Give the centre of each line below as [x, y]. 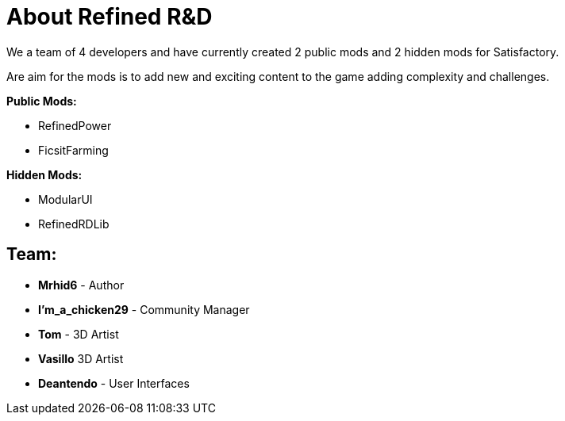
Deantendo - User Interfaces [114, 383]
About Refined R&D [110, 17]
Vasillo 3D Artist [81, 358]
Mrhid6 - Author [81, 285]
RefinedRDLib [74, 224]
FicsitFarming [73, 150]
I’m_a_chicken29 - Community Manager [144, 309]
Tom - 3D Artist [79, 334]
